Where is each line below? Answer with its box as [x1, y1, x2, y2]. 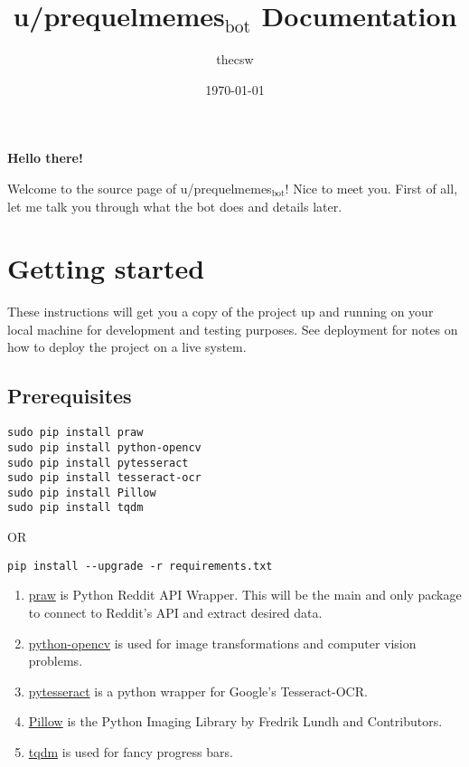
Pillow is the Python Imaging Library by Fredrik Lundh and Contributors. [28, 712, 443, 731]
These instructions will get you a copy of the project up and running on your [7, 302, 434, 321]
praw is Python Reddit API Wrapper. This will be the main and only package [28, 585, 462, 604]
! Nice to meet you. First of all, [285, 178, 458, 197]
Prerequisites [7, 382, 132, 410]
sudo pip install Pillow [7, 486, 156, 499]
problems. [28, 651, 83, 670]
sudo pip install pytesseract [7, 456, 189, 469]
